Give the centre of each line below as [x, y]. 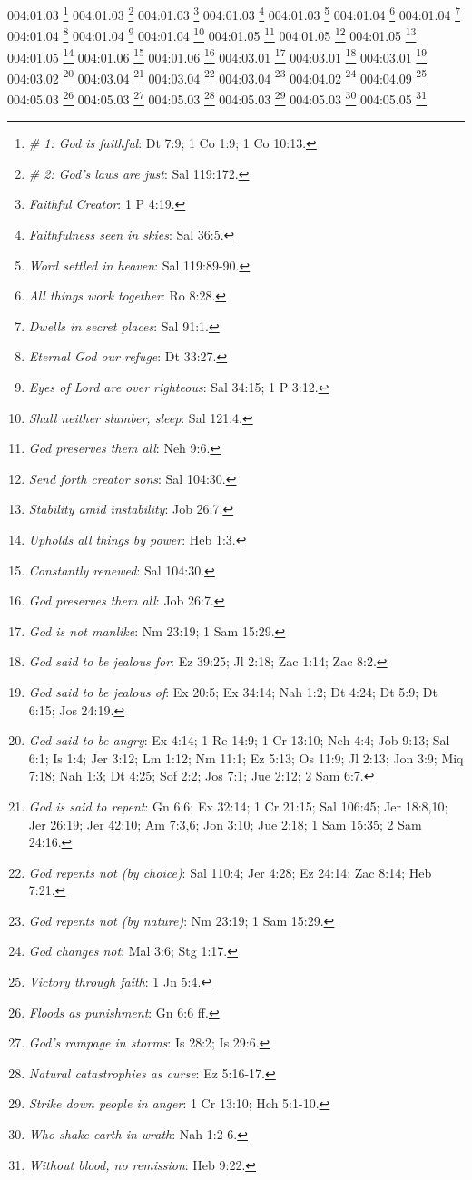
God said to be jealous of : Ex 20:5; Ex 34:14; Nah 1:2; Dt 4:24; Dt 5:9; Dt [233, 691]
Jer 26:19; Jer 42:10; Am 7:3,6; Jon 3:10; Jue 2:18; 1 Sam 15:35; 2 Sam [225, 824]
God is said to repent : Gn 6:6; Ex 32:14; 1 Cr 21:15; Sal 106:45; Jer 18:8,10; [238, 806]
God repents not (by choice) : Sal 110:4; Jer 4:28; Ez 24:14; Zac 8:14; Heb [230, 872]
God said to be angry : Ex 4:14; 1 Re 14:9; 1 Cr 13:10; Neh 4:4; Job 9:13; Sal [239, 740]
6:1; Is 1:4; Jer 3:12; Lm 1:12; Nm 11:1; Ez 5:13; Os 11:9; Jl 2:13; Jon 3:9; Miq [246, 757]
